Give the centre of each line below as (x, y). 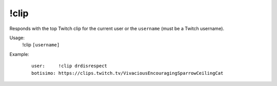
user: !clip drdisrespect (70, 66)
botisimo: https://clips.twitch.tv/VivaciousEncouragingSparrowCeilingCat (127, 73)
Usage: (17, 38)
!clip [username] (41, 45)
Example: (19, 54)
